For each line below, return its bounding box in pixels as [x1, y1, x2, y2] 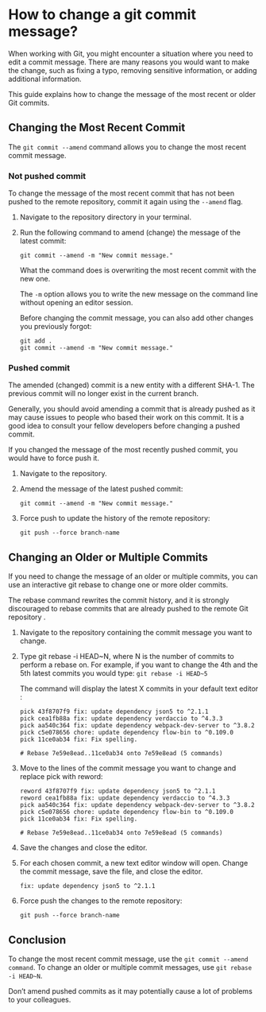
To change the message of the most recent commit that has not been [8, 188, 235, 198]
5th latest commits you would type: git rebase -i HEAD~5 [19, 669, 208, 678]
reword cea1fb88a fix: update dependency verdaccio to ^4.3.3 [19, 794, 230, 802]
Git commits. [8, 98, 50, 107]
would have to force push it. [8, 453, 99, 463]
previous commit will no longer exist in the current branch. [8, 389, 199, 398]
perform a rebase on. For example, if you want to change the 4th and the [19, 660, 258, 669]
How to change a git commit [8, 6, 197, 24]
